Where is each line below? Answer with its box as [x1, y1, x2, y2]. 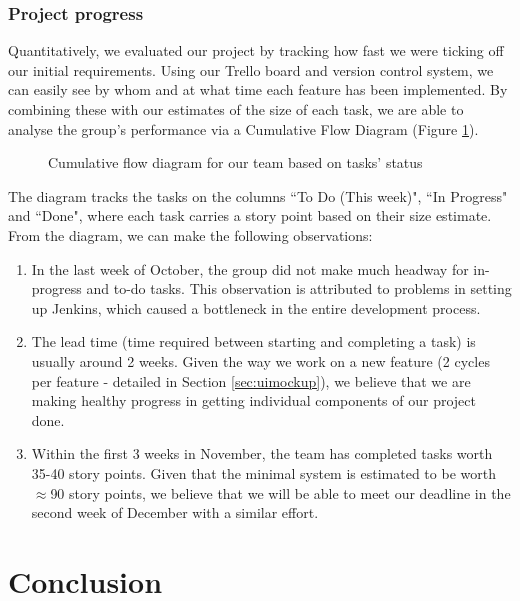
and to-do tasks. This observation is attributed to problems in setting [86, 278, 512, 299]
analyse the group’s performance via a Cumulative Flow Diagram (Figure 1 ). [8, 118, 479, 139]
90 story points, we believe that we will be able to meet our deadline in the [50, 482, 511, 503]
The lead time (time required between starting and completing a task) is [31, 331, 476, 352]
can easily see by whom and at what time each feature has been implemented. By [8, 79, 508, 100]
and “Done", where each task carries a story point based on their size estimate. [8, 205, 492, 226]
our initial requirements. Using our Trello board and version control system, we [8, 59, 494, 80]
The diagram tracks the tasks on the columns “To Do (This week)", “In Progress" [8, 185, 508, 206]
